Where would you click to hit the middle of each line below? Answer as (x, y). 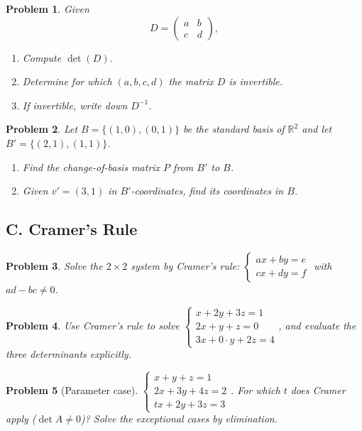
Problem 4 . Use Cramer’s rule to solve (93, 325)
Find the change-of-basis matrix (91, 167)
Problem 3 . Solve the (54, 265)
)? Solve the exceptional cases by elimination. (179, 419)
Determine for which (67, 81)
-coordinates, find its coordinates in (207, 191)
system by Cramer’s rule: (185, 265)
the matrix (191, 81)
